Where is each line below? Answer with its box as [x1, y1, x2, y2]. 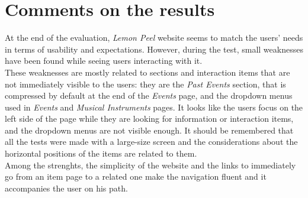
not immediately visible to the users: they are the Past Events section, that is [5, 77, 286, 90]
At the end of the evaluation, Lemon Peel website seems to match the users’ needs [5, 31, 303, 44]
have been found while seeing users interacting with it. [5, 54, 203, 67]
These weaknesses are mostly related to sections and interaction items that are [5, 66, 290, 78]
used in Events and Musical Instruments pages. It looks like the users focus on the [5, 100, 303, 113]
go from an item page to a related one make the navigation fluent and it [5, 170, 267, 183]
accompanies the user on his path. [5, 181, 128, 194]
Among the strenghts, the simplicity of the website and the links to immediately [5, 158, 296, 171]
